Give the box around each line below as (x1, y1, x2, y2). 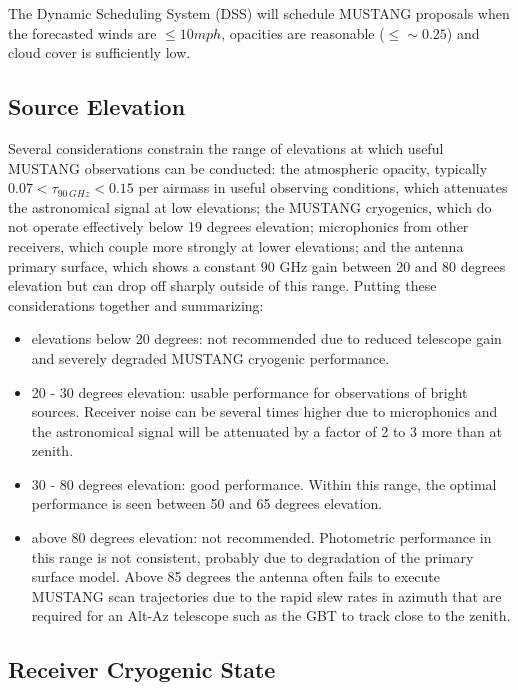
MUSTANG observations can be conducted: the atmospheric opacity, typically (8, 157, 488, 178)
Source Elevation (8, 91, 186, 122)
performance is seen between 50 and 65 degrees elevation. (31, 493, 383, 514)
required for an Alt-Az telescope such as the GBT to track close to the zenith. (31, 605, 511, 626)
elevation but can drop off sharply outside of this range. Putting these (8, 275, 437, 296)
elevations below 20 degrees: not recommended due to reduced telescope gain (31, 328, 502, 349)
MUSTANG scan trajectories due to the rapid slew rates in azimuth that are (31, 585, 502, 606)
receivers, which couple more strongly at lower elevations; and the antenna (8, 235, 464, 256)
